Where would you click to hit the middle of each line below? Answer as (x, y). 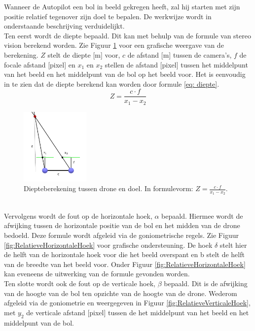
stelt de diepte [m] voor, (84, 54)
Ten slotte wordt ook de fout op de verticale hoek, (80, 283)
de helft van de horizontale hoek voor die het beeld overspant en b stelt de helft (124, 254)
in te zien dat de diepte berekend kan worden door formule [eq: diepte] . (112, 83)
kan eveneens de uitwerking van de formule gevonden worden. (97, 274)
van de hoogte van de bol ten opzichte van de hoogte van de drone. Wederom (121, 293)
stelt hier (233, 245)
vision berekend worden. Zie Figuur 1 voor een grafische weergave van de (114, 45)
